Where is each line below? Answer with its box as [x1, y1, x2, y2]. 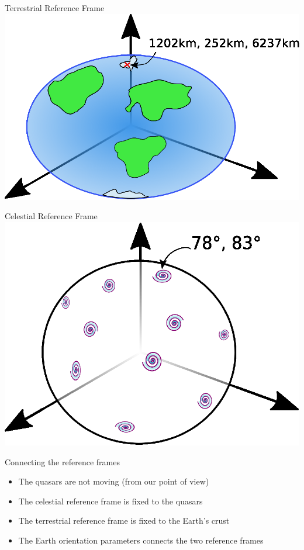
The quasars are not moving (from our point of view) [18, 475, 209, 487]
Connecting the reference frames [5, 455, 120, 468]
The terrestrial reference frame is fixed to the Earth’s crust [18, 514, 230, 527]
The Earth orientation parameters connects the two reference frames [18, 534, 264, 546]
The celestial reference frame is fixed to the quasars [18, 494, 203, 507]
